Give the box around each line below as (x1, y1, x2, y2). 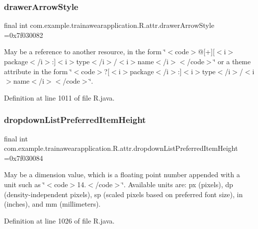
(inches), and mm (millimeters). (4, 199, 101, 209)
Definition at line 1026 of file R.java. (4, 215, 115, 226)
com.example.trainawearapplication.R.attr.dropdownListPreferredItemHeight (4, 143, 238, 153)
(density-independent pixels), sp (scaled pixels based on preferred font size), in (4, 189, 243, 199)
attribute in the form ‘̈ (4, 66, 72, 76)
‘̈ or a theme (213, 56, 251, 66)
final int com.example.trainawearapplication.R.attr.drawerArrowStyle (4, 20, 214, 30)
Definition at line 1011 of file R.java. (4, 92, 115, 103)
